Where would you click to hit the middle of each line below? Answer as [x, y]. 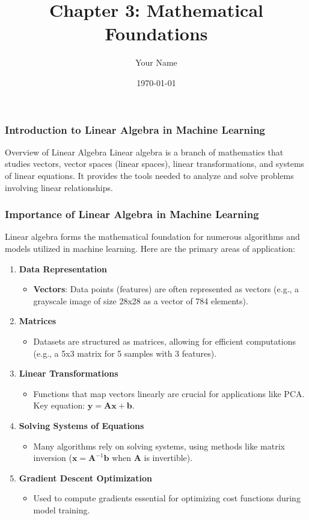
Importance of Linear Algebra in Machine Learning [132, 214]
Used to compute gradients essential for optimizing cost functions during [167, 498]
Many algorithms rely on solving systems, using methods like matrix [159, 446]
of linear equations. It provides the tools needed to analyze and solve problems [149, 175]
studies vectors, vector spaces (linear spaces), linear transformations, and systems [155, 164]
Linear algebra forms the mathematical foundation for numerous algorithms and [152, 237]
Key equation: [59, 405]
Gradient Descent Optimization [85, 478]
